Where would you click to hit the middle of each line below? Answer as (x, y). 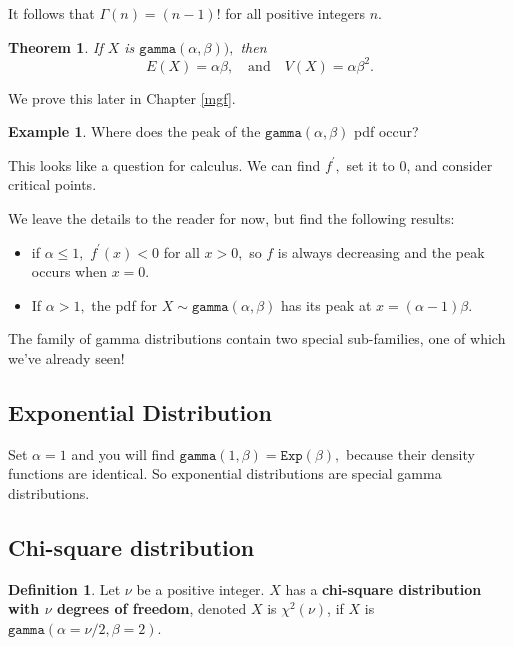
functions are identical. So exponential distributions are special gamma (225, 473)
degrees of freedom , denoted (151, 608)
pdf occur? (386, 131)
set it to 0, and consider (419, 164)
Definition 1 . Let (64, 588)
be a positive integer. (200, 588)
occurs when (69, 271)
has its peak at (326, 304)
